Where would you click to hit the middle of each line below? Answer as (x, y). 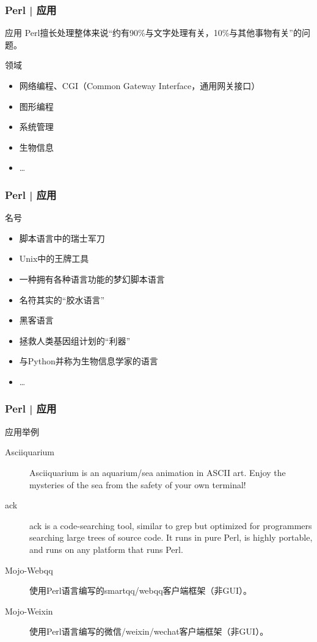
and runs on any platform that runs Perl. (106, 549)
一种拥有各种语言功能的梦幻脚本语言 (92, 279)
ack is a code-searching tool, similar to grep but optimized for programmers (171, 525)
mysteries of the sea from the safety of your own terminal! (138, 484)
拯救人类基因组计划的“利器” (75, 340)
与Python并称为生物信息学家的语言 (89, 361)
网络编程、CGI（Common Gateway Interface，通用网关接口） (140, 85)
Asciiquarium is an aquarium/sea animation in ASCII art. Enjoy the (158, 472)
